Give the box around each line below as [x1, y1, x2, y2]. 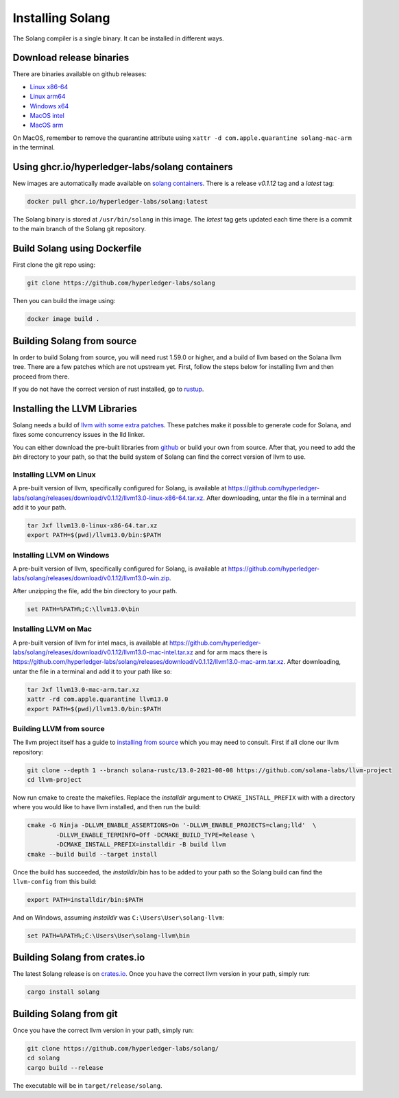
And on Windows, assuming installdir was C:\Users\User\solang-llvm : [12, 913, 224, 922]
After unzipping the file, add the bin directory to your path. [12, 586, 178, 595]
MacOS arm [29, 121, 64, 130]
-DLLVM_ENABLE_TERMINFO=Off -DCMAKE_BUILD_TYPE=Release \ [56, 831, 255, 839]
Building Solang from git [12, 1008, 118, 1020]
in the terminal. [12, 143, 55, 152]
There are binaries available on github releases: [12, 70, 147, 78]
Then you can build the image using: [12, 297, 116, 305]
